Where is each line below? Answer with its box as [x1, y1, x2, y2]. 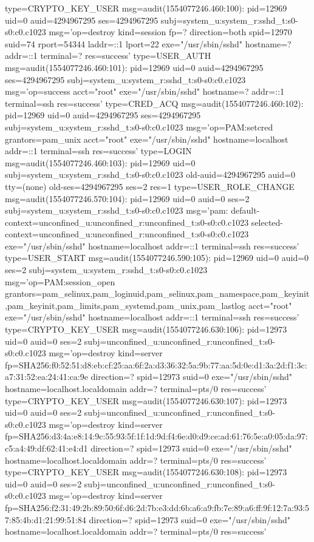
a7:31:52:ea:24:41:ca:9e [5, 370, 88, 383]
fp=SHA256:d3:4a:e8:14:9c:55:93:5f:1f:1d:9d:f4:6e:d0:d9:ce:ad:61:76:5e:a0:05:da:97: [5, 430, 308, 442]
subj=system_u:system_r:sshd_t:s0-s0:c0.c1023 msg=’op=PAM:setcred [5, 120, 273, 133]
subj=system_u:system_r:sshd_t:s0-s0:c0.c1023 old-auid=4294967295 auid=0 [5, 168, 295, 181]
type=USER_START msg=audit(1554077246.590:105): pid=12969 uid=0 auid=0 [5, 251, 309, 264]
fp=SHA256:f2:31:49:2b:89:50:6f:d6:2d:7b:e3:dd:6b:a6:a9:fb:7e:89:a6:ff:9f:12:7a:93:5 [5, 501, 310, 513]
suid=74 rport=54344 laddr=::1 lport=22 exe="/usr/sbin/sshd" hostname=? [5, 37, 292, 50]
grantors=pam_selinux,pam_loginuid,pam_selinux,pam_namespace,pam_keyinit [5, 287, 310, 300]
